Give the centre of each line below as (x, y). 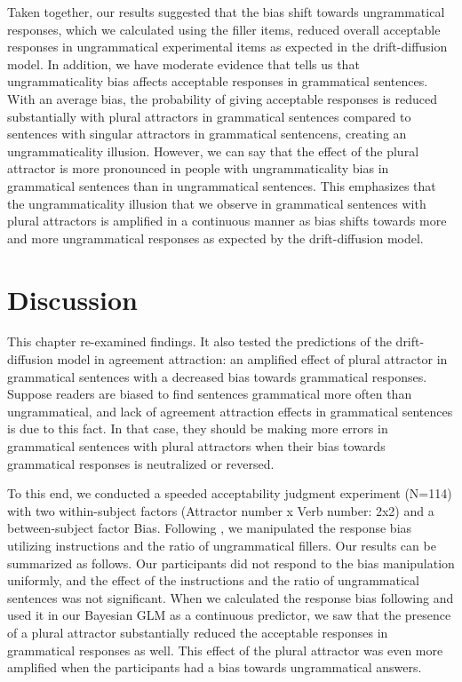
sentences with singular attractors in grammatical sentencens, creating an (207, 134)
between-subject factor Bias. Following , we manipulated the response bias (210, 528)
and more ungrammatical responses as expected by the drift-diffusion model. (215, 238)
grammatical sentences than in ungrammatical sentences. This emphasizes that (222, 185)
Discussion (72, 299)
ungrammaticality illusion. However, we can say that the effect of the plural (213, 151)
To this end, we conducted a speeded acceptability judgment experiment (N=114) (230, 493)
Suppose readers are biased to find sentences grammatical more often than (210, 394)
